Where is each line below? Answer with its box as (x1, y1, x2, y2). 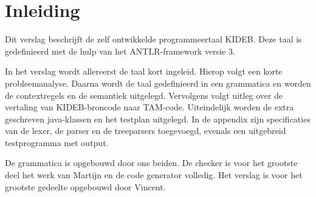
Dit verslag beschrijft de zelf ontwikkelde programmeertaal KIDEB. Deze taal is (5, 33, 302, 45)
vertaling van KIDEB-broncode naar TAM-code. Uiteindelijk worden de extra (5, 101, 294, 113)
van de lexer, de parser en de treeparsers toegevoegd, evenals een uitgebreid (5, 124, 286, 137)
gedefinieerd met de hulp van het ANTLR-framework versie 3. (5, 44, 235, 57)
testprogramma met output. (5, 136, 109, 149)
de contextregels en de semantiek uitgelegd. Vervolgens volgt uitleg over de (5, 88, 283, 101)
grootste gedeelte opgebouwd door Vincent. (5, 180, 166, 193)
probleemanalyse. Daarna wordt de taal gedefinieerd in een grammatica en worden (5, 76, 311, 89)
